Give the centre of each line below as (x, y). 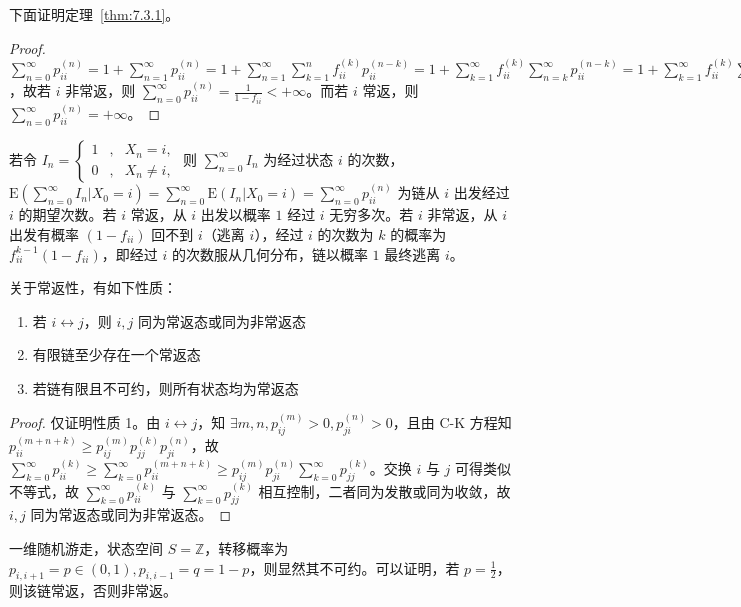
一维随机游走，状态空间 (86, 548)
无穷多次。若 (371, 214)
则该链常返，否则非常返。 (93, 590)
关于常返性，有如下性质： (93, 287)
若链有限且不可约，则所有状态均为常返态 (165, 387)
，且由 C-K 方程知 (452, 421)
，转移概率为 (246, 548)
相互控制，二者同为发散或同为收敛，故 (384, 491)
